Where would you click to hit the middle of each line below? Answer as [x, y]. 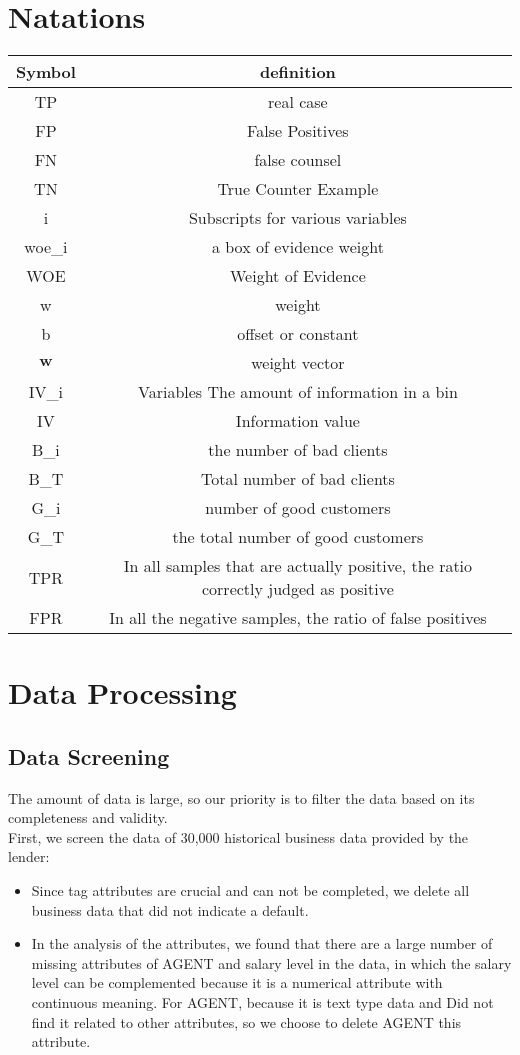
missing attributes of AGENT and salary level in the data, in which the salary [271, 962]
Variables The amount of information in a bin [298, 392]
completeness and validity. [88, 817]
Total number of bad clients [297, 479]
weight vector [298, 363]
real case [298, 102]
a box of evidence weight [297, 247]
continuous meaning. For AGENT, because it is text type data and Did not [262, 1002]
